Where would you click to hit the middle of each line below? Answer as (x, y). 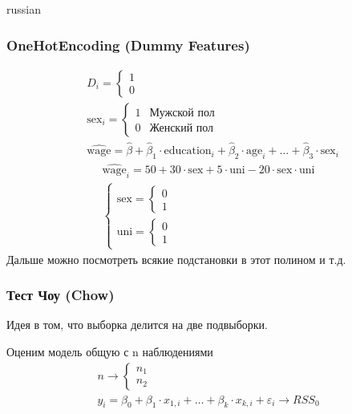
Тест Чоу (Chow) (61, 295)
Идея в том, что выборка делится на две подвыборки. (137, 325)
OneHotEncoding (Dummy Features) (128, 45)
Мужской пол (182, 113)
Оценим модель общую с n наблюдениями (110, 351)
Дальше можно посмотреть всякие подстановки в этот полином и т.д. (176, 259)
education (188, 151)
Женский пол (182, 128)
